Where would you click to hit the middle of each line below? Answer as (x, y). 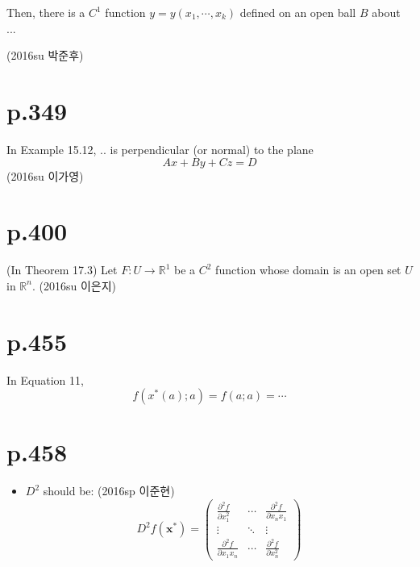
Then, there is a (46, 12)
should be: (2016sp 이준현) (109, 491)
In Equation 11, (45, 379)
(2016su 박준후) (45, 55)
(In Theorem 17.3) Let (62, 270)
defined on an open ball (298, 12)
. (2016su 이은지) (74, 285)
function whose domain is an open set (308, 270)
